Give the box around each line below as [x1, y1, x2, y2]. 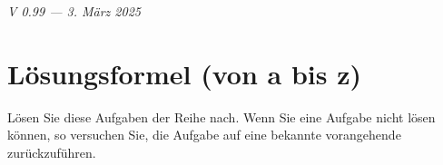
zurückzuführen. [7, 142, 96, 161]
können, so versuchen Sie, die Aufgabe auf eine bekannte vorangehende [7, 125, 401, 144]
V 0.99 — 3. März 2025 [7, 2, 141, 20]
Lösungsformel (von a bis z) [7, 54, 362, 92]
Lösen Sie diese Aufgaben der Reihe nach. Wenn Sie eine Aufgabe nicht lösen [7, 107, 436, 126]
